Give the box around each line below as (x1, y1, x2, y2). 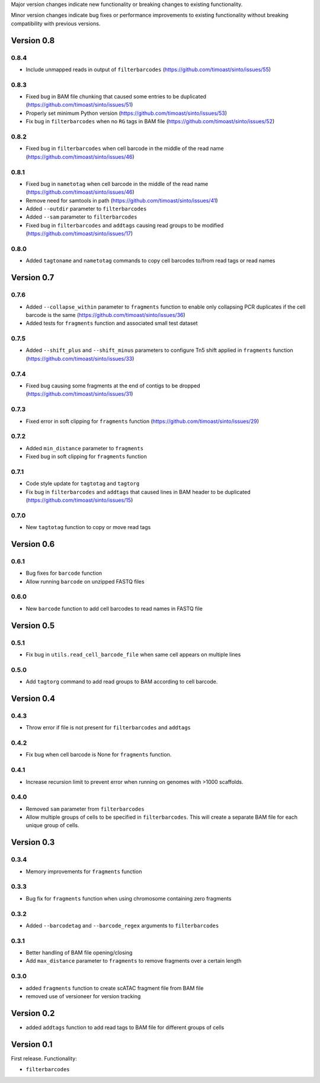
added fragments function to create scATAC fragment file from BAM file (25, 984, 204, 992)
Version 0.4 (11, 693, 56, 703)
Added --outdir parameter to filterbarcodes (25, 205, 147, 213)
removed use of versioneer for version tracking (25, 992, 141, 999)
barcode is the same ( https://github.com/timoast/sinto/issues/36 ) (25, 311, 186, 318)
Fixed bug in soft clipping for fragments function (25, 453, 148, 460)
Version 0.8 (11, 36, 55, 46)
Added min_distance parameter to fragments (25, 444, 144, 451)
